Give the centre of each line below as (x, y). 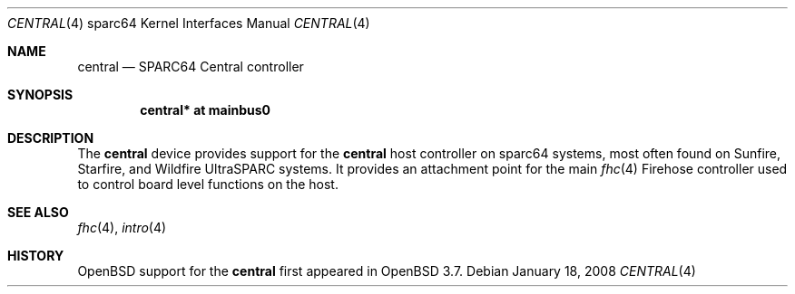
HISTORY (36, 256)
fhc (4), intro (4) (122, 228)
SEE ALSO (38, 212)
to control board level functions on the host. (208, 184)
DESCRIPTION (51, 138)
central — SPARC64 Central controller (191, 66)
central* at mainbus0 (205, 110)
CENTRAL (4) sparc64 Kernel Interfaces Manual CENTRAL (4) (189, 23)
